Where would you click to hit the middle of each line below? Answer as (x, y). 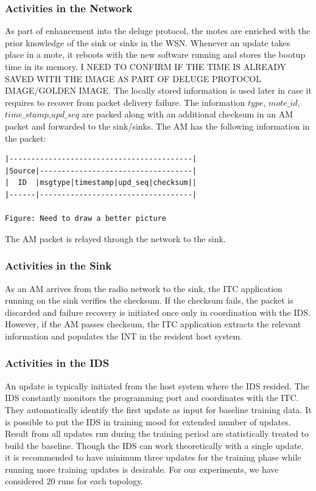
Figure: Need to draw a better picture (86, 219)
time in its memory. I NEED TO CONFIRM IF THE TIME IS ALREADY (146, 66)
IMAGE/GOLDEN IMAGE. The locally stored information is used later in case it (158, 90)
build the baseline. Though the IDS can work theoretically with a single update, (154, 445)
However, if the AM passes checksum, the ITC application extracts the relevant (153, 324)
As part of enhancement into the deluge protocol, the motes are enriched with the (158, 31)
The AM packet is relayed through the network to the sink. (115, 238)
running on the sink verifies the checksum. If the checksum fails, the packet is (149, 300)
